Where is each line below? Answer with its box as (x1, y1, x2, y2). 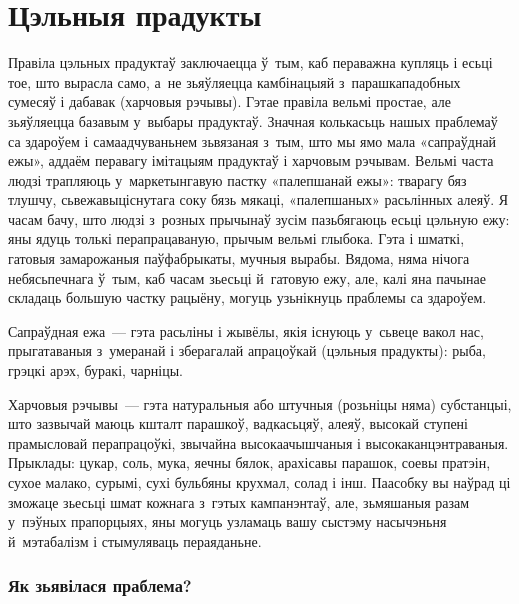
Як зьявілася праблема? (8, 573, 192, 598)
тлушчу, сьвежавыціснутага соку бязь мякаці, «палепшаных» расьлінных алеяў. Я (8, 189, 509, 210)
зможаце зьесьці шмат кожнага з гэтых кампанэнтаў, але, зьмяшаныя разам (8, 491, 470, 512)
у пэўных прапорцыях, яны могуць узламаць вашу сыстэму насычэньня (8, 511, 447, 532)
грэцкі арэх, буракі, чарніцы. (8, 360, 183, 381)
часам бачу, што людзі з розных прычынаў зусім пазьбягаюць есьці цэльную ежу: (8, 208, 510, 229)
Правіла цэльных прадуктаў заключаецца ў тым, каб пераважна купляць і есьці (8, 52, 493, 73)
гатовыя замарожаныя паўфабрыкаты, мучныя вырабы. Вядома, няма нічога (8, 248, 470, 269)
